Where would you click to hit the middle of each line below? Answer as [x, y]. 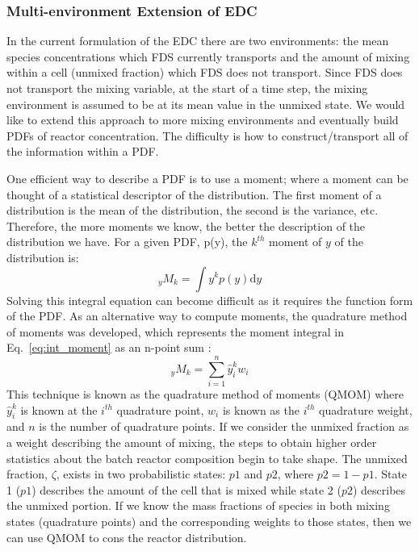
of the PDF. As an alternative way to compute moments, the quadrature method [207, 316]
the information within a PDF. [83, 151]
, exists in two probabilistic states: [141, 474]
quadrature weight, [366, 409]
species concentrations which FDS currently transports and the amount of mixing [208, 56]
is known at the [59, 409]
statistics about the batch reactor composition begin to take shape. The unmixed [207, 458]
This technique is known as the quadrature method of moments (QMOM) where [205, 394]
